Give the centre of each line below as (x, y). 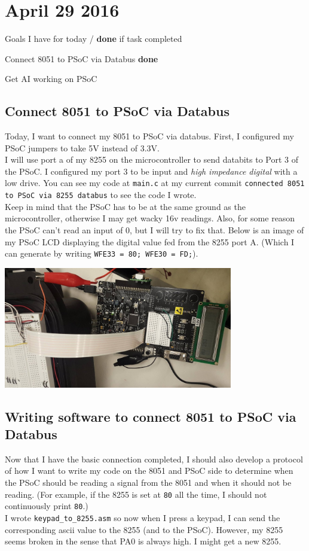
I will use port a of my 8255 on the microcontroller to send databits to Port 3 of (152, 159)
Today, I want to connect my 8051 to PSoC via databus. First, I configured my (150, 136)
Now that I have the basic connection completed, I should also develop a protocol (154, 459)
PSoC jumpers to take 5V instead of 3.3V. (82, 147)
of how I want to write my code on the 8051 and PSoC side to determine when (149, 471)
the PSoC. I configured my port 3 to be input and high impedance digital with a (151, 171)
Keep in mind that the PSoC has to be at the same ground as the (125, 206)
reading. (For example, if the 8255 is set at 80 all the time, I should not (136, 494)
